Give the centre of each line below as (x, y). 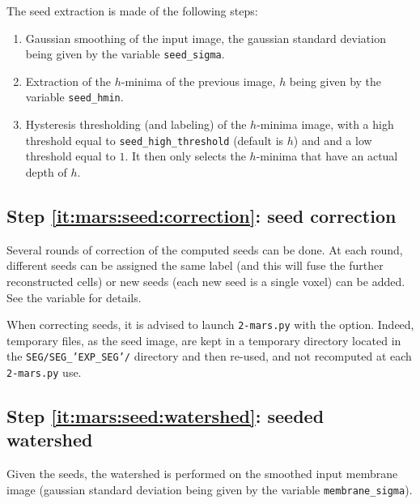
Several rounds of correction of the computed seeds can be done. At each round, (205, 249)
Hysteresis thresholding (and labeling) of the (136, 124)
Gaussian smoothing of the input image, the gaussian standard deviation (206, 38)
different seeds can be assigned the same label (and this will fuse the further (195, 265)
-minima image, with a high (325, 124)
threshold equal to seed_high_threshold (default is (155, 140)
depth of (46, 171)
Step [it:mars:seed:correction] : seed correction (202, 215)
